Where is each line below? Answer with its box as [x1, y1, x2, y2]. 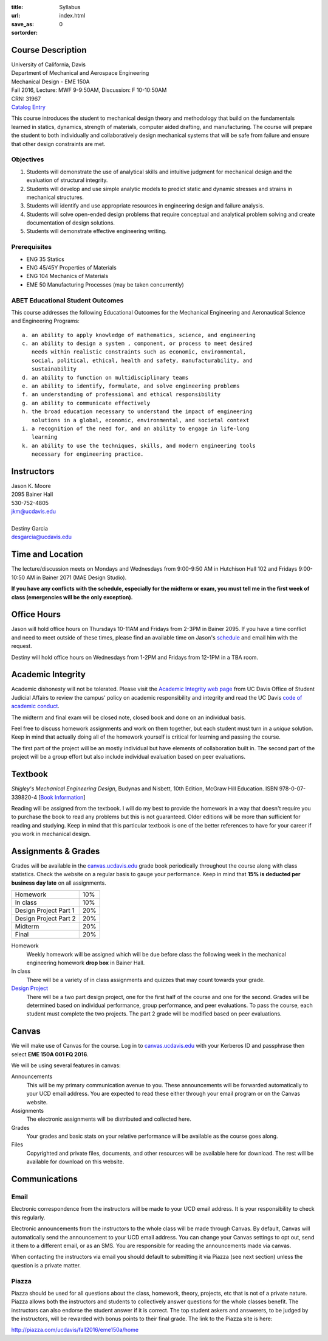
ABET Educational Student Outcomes [11, 296, 124, 304]
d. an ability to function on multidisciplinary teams [22, 374, 189, 381]
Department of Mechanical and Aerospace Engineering [11, 69, 149, 77]
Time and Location [11, 549, 83, 560]
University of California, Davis [11, 61, 86, 68]
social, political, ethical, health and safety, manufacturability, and [31, 357, 253, 364]
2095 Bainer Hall [11, 490, 53, 498]
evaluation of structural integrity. [26, 176, 108, 184]
